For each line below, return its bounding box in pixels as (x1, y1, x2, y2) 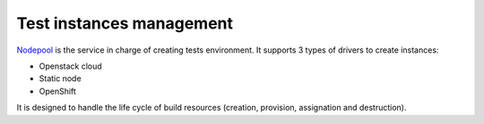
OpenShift (39, 86, 76, 96)
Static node (39, 73, 82, 84)
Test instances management (16, 13, 233, 33)
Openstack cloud (39, 61, 102, 71)
